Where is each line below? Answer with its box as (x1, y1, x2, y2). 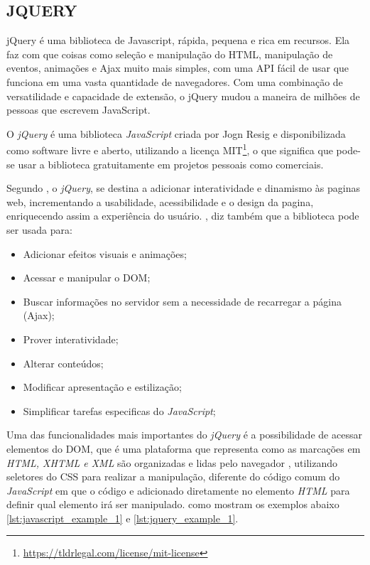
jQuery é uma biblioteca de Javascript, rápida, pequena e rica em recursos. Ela (6, 33, 350, 48)
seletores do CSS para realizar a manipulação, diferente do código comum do (6, 469, 340, 484)
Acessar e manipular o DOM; (23, 270, 151, 285)
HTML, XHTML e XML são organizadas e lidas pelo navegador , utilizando (6, 455, 337, 470)
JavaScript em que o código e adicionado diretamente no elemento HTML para (6, 483, 350, 497)
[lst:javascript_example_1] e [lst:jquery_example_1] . (6, 510, 239, 525)
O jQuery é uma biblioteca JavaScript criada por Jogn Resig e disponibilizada (6, 126, 346, 141)
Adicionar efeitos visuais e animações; (23, 246, 187, 261)
